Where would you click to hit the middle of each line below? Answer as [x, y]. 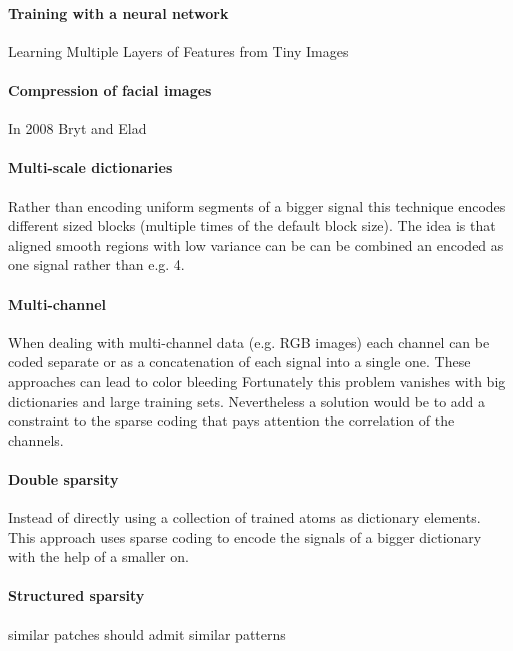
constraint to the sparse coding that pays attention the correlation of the [231, 420]
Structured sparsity [76, 595]
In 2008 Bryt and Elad [77, 128]
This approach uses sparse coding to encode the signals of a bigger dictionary [245, 536]
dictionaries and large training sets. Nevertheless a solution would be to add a [247, 400]
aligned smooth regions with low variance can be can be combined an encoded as [256, 244]
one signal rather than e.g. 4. [96, 264]
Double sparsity [63, 478]
